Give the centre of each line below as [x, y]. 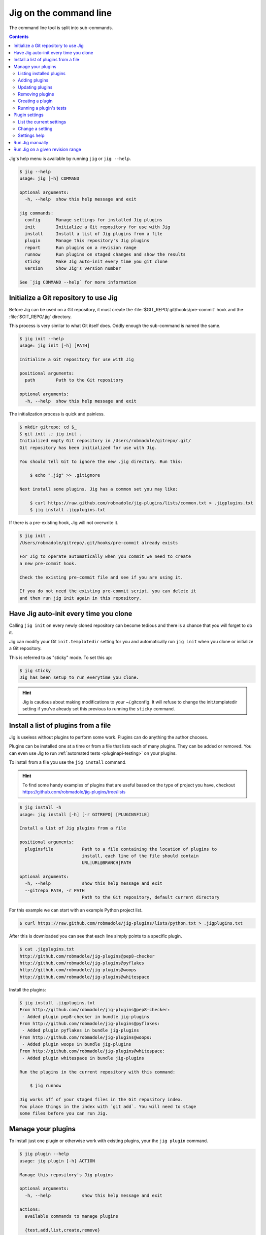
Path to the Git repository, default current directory [150, 897]
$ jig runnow [46, 1086]
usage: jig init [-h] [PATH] [55, 346]
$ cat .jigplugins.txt [47, 949]
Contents [19, 37]
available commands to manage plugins [71, 1216]
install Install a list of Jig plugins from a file [94, 234]
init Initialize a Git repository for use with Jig [98, 227]
